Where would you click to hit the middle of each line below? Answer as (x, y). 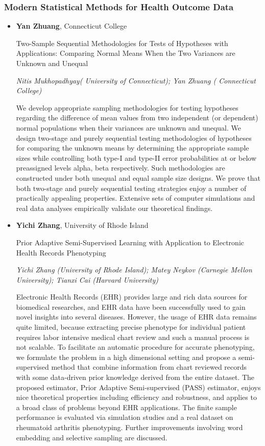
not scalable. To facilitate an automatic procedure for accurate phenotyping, (135, 347)
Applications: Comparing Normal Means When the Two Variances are (126, 53)
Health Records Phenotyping (61, 252)
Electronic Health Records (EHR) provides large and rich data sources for (132, 297)
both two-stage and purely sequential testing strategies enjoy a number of (131, 188)
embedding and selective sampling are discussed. (92, 437)
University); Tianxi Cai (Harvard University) (87, 279)
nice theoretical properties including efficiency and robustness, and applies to (136, 397)
